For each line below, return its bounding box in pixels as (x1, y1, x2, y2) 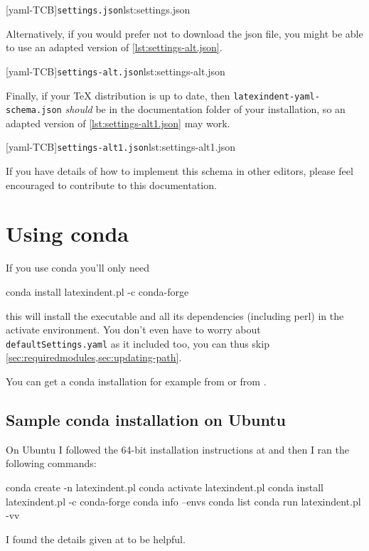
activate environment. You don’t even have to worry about (6, 322, 261, 337)
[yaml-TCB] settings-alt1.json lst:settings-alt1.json (6, 139, 236, 154)
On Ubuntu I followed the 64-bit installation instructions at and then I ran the (6, 442, 349, 456)
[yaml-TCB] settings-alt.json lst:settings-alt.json (6, 63, 225, 78)
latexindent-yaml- (233, 91, 320, 102)
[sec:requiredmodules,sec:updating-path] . (6, 350, 182, 365)
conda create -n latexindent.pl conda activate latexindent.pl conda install (6, 479, 323, 494)
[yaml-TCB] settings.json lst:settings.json (6, 2, 191, 16)
